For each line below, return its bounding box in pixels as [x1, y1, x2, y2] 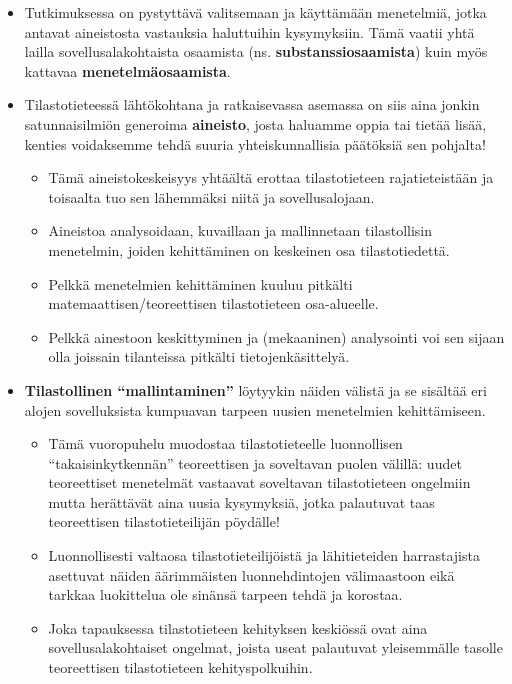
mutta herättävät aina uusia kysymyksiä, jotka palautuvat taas [48, 491, 435, 512]
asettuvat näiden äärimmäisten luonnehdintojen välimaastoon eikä [48, 564, 455, 585]
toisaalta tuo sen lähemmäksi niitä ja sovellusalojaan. [48, 186, 375, 207]
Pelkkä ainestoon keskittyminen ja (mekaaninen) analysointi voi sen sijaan [48, 326, 505, 347]
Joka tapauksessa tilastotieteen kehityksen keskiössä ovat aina [48, 617, 428, 638]
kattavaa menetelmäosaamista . [24, 60, 231, 81]
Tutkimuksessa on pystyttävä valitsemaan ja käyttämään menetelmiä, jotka [24, 2, 487, 22]
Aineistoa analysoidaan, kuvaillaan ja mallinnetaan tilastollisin [48, 220, 433, 241]
